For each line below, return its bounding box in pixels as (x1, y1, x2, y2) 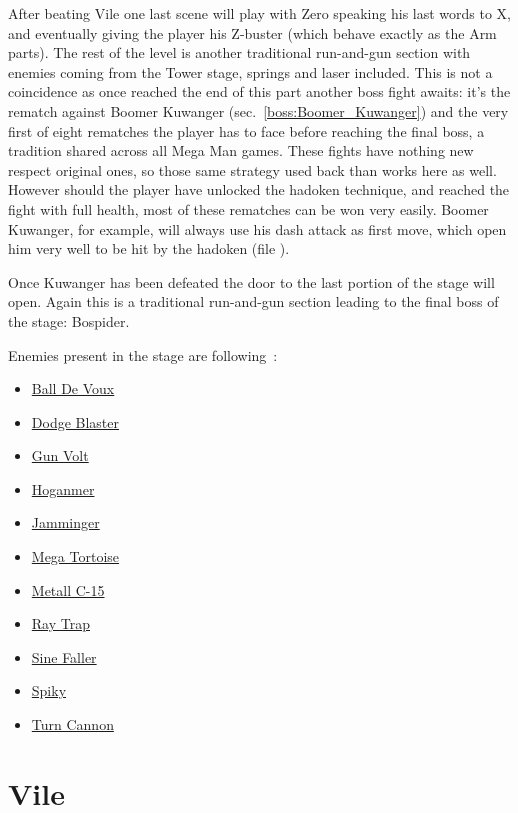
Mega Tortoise (31, 546, 120, 567)
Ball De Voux (31, 378, 115, 399)
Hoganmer (31, 478, 95, 499)
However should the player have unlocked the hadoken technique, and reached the (8, 179, 510, 200)
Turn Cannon (31, 714, 114, 735)
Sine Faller (31, 646, 97, 667)
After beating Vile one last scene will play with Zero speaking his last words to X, (8, 3, 511, 23)
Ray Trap (31, 613, 90, 634)
